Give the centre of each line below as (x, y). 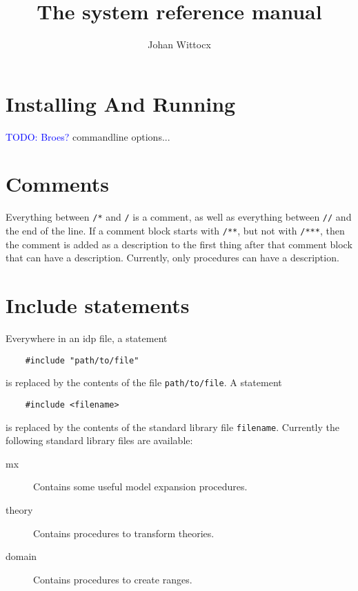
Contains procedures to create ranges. (113, 579)
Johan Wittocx (179, 44)
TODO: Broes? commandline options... (88, 136)
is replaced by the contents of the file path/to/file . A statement (144, 382)
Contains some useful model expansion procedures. (140, 487)
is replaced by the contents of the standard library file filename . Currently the (172, 427)
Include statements (98, 305)
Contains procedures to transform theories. (124, 533)
